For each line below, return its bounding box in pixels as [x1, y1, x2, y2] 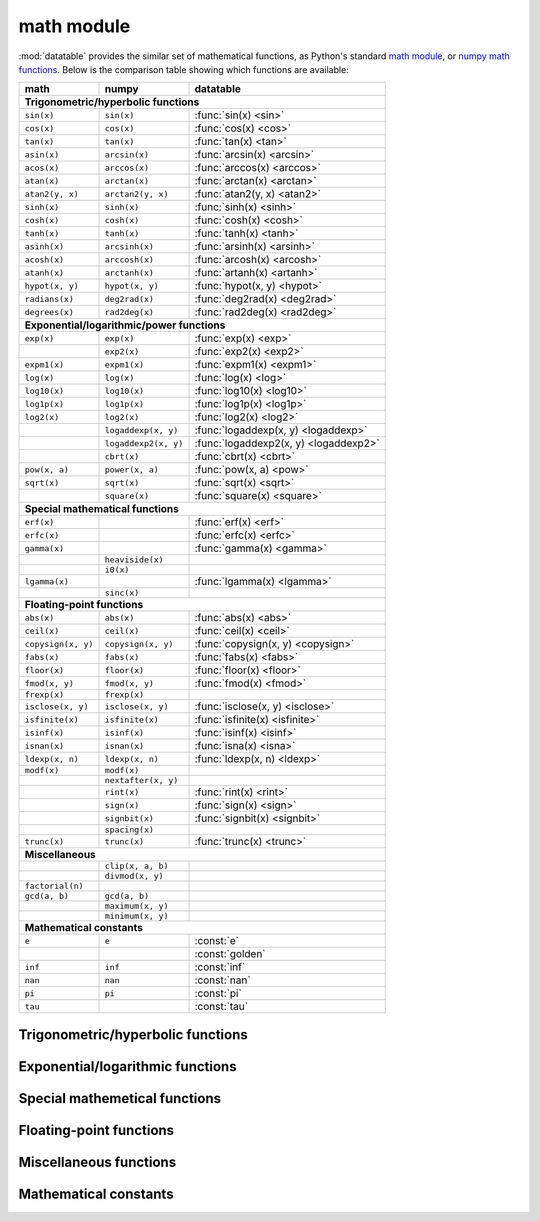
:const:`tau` [194, 1000, 249, 1014]
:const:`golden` [194, 947, 266, 961]
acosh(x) [24, 254, 65, 265]
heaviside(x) [104, 555, 164, 565]
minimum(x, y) [104, 911, 169, 922]
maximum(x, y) [104, 901, 169, 912]
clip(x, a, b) [104, 861, 169, 872]
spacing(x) [104, 825, 155, 835]
